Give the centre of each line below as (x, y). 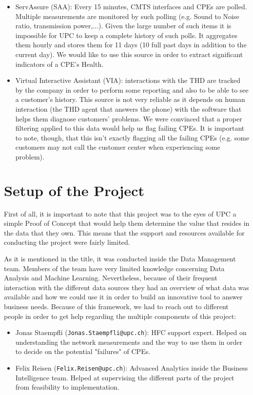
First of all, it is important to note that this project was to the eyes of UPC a (120, 213)
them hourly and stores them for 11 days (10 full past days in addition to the (131, 45)
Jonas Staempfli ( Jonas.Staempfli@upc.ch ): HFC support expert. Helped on (131, 332)
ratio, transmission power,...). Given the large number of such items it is (123, 26)
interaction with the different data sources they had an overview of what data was (126, 287)
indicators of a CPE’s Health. (59, 64)
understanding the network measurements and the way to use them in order (129, 342)
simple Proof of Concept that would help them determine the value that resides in (127, 223)
